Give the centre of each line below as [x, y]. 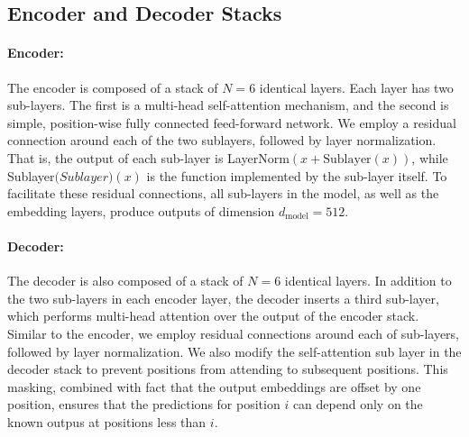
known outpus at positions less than [107, 421]
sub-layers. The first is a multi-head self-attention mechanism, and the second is [228, 105]
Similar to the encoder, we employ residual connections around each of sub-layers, [233, 333]
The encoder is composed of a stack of [113, 87]
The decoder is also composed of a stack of [125, 281]
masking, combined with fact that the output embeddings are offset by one [214, 386]
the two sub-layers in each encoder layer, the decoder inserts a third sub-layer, [223, 298]
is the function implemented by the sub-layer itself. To [297, 175]
